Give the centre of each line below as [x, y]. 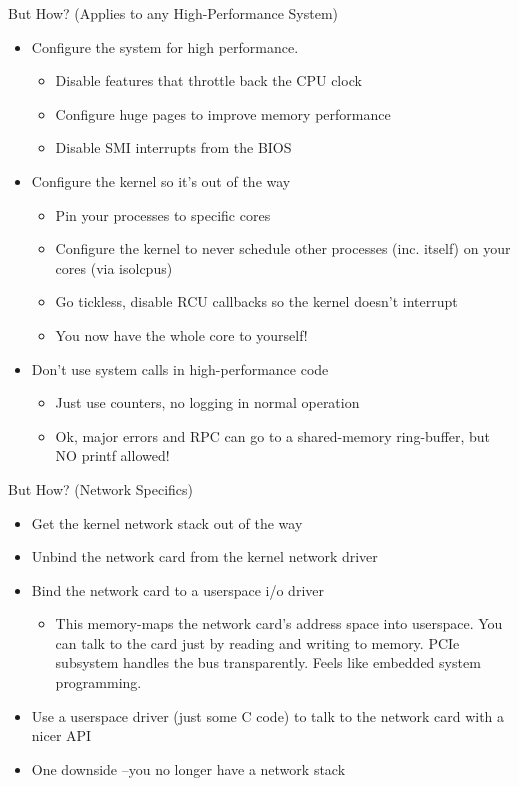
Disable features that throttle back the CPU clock [208, 80]
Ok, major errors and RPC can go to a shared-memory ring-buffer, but [273, 435]
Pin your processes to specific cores [163, 214]
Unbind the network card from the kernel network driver [204, 556]
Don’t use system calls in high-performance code [180, 368]
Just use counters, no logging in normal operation [207, 402]
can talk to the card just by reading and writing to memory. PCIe [257, 642]
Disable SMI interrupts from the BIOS [173, 147]
